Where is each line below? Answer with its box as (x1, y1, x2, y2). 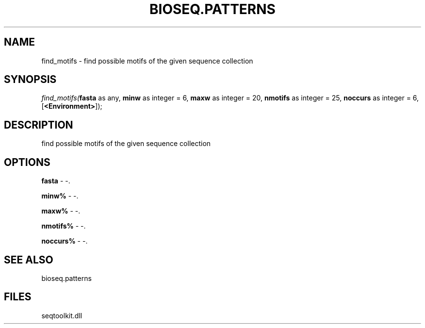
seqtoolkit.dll (41, 311, 82, 320)
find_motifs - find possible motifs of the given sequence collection (41, 56, 253, 65)
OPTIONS (4, 156, 50, 168)
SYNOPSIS (4, 73, 57, 86)
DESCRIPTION (4, 118, 73, 131)
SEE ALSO (4, 253, 53, 266)
